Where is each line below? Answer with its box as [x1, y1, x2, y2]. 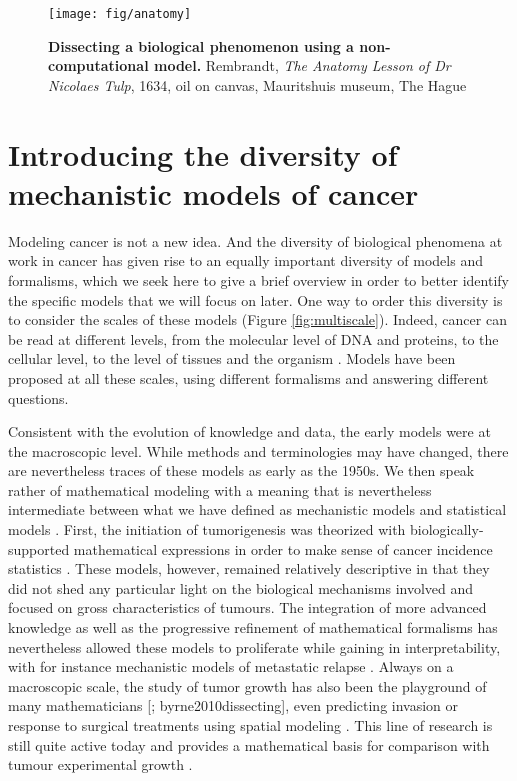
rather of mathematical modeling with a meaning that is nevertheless [8, 479, 432, 500]
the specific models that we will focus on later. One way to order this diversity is [8, 289, 503, 310]
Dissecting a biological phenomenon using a [48, 35, 354, 56]
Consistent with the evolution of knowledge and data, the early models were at [8, 421, 491, 442]
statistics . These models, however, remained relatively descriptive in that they [8, 558, 490, 579]
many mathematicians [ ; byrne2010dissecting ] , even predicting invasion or [8, 695, 459, 716]
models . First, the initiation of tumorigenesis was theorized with [8, 519, 406, 540]
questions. [8, 387, 69, 408]
